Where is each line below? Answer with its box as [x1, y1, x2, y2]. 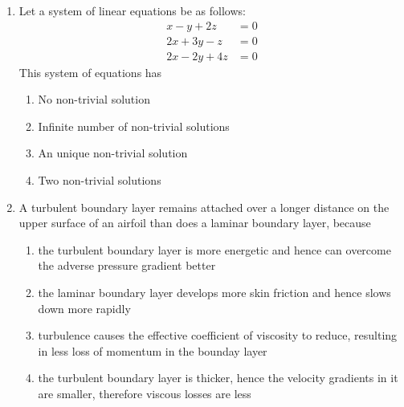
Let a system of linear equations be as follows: [18, 2, 246, 18]
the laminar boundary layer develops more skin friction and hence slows [38, 284, 391, 301]
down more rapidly [38, 299, 131, 316]
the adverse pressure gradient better [38, 257, 216, 274]
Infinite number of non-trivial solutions [38, 117, 230, 134]
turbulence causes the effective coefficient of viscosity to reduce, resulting [38, 327, 398, 344]
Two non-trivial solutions [38, 172, 161, 189]
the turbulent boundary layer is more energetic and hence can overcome [38, 241, 391, 258]
